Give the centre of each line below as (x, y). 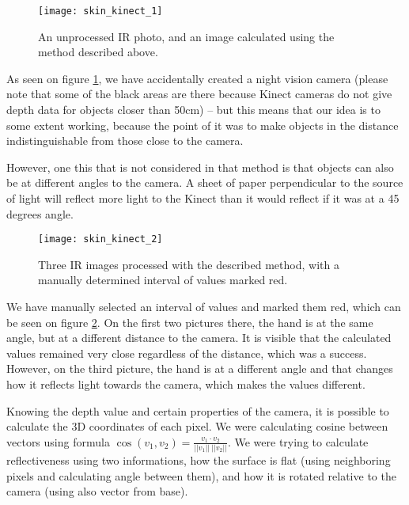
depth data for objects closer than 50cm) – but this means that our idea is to (193, 110)
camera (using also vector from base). (97, 491)
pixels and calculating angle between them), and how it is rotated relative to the (201, 475)
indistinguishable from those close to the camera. (125, 140)
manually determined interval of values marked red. (163, 280)
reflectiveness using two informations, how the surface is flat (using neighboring (199, 460)
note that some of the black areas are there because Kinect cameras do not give (199, 94)
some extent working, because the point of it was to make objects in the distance (203, 125)
